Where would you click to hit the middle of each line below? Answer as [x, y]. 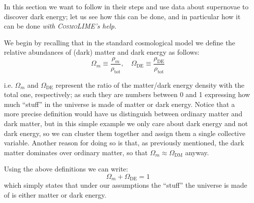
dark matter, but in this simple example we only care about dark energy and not [126, 123]
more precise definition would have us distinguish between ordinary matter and [123, 114]
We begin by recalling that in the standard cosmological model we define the [120, 42]
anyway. [197, 152]
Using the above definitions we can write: [66, 169]
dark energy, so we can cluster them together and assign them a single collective [125, 133]
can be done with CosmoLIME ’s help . [60, 26]
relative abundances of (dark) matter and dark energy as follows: [102, 52]
